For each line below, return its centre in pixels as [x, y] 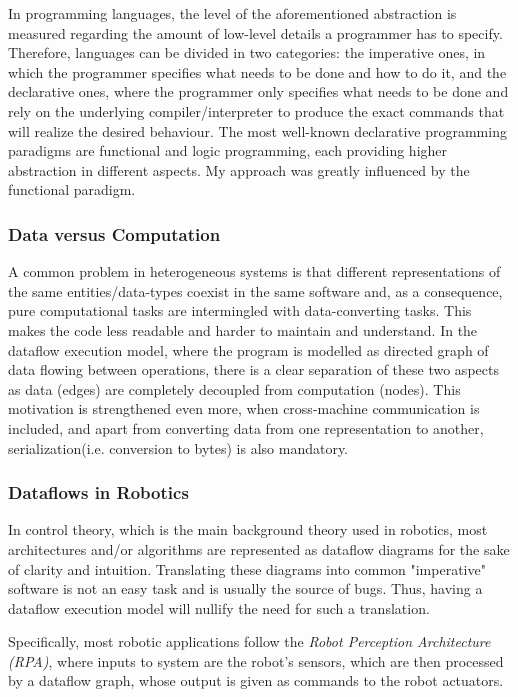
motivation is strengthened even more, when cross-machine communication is [244, 408]
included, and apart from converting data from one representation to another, [246, 427]
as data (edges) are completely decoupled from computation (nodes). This [234, 388]
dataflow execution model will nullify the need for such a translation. [219, 607]
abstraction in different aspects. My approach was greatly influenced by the [239, 169]
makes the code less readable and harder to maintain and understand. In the [243, 329]
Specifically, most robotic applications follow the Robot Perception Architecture [249, 641]
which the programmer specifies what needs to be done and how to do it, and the [257, 71]
